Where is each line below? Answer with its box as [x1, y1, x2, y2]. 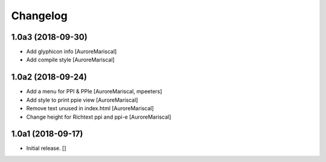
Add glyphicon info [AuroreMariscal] [26, 48, 117, 55]
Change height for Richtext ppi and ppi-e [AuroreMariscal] [26, 113, 171, 120]
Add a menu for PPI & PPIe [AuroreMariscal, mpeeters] [26, 88, 162, 95]
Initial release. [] [26, 145, 66, 152]
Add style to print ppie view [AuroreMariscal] [26, 96, 138, 104]
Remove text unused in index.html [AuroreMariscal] [26, 105, 154, 112]
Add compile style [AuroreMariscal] [26, 56, 115, 63]
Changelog [11, 9, 68, 22]
